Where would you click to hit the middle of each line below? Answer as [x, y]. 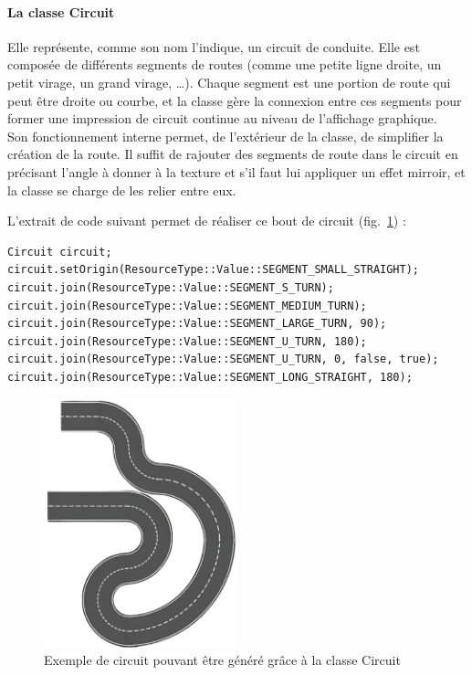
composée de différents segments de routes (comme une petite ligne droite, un [225, 64]
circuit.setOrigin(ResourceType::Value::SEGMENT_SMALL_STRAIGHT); [214, 270]
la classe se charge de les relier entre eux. [122, 190]
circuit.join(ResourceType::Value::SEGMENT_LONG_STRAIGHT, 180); [210, 377]
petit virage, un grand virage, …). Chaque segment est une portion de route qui [229, 82]
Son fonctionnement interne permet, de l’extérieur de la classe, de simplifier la [226, 136]
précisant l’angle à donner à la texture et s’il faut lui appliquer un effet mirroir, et [236, 171]
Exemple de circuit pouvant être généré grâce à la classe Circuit [222, 660]
